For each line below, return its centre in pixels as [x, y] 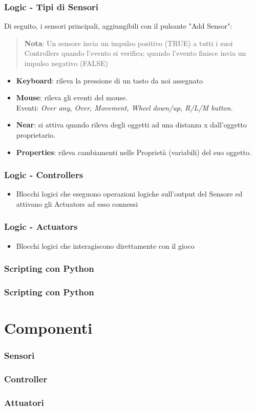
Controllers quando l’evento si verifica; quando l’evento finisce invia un [135, 53]
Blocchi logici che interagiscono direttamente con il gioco [105, 245]
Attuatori [24, 403]
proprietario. [36, 134]
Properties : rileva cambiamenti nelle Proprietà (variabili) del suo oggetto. [134, 152]
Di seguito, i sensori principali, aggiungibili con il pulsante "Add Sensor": [118, 26]
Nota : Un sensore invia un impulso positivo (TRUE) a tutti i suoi [129, 43]
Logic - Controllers [44, 175]
